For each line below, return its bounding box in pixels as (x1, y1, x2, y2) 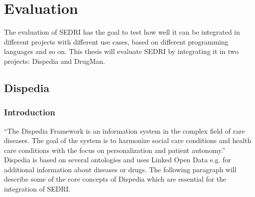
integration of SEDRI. (4, 184, 71, 194)
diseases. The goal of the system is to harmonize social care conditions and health (4, 135, 252, 146)
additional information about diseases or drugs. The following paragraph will (4, 164, 237, 174)
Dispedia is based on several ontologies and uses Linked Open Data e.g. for (4, 154, 231, 165)
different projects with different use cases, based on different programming (4, 36, 229, 47)
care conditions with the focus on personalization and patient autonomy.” (4, 145, 225, 155)
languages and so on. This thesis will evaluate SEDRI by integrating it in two (4, 46, 239, 56)
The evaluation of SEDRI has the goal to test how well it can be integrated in (4, 27, 240, 37)
